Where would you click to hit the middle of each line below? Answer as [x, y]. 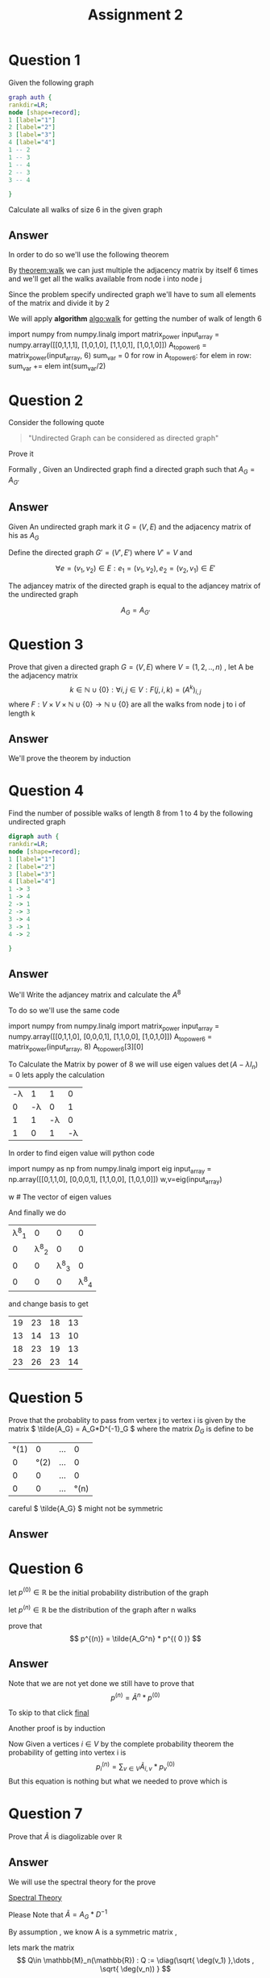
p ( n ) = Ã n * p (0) [135, 1696]
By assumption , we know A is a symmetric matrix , [93, 1932]
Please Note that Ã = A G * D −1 [58, 1915]
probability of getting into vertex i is [67, 1753]
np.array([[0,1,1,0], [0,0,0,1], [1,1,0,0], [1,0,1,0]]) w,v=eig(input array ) [116, 1180]
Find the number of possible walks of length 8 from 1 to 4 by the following [131, 813]
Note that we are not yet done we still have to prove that [102, 1683]
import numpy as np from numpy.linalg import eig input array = [110, 1169]
